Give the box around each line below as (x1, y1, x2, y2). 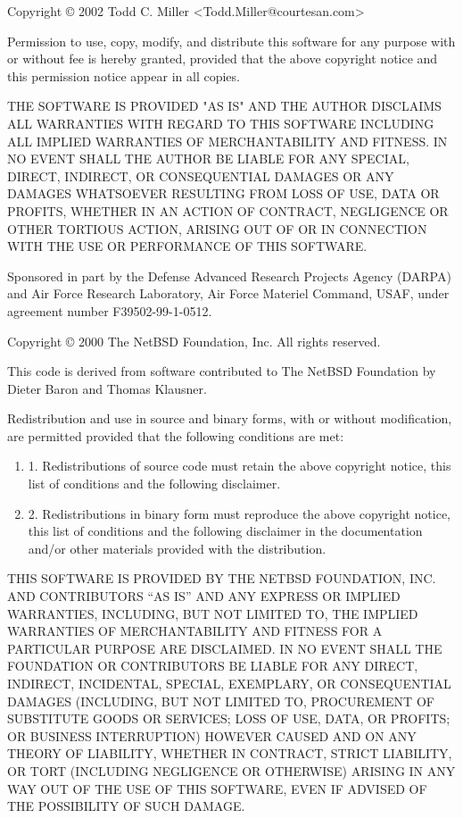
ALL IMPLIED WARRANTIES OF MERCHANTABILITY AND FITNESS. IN (7, 131, 448, 150)
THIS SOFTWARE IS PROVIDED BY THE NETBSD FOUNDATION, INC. (7, 569, 436, 588)
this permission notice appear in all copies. (7, 66, 240, 85)
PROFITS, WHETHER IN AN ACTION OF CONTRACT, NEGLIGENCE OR (7, 201, 449, 220)
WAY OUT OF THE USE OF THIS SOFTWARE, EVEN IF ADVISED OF (7, 779, 427, 797)
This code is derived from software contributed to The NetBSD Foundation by (7, 362, 436, 380)
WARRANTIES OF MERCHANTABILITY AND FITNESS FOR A (7, 622, 383, 640)
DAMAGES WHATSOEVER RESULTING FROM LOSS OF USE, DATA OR (7, 184, 440, 203)
